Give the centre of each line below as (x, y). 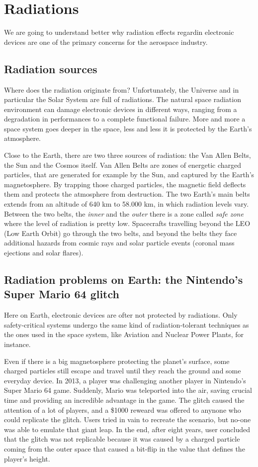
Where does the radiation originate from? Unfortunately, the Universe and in (122, 89)
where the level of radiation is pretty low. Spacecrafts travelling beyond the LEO (127, 223)
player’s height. (27, 458)
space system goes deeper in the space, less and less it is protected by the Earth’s (128, 128)
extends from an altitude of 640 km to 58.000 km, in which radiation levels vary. (127, 204)
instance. (17, 344)
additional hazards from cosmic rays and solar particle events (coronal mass (119, 243)
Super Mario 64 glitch (62, 294)
